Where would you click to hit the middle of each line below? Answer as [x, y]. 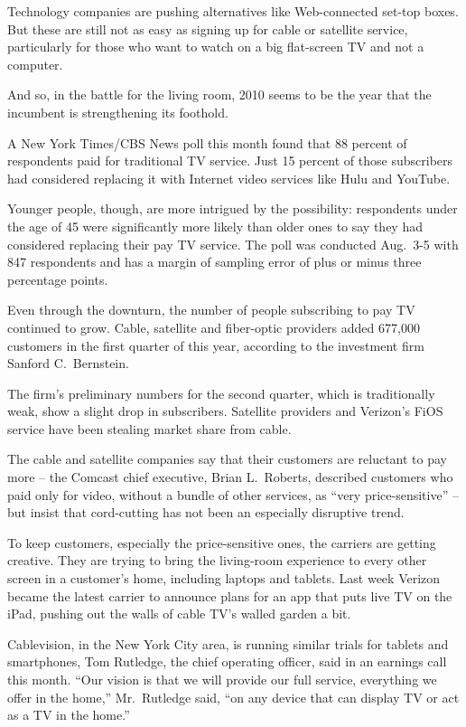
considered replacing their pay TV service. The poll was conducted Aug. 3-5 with [233, 244]
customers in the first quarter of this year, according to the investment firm [216, 345]
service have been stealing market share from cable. [149, 428]
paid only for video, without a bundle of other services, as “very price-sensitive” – [233, 494]
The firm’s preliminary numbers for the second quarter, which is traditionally [221, 393]
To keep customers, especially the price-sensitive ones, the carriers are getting [222, 542]
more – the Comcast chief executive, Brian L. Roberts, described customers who [230, 477]
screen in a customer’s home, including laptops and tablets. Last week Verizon [224, 578]
